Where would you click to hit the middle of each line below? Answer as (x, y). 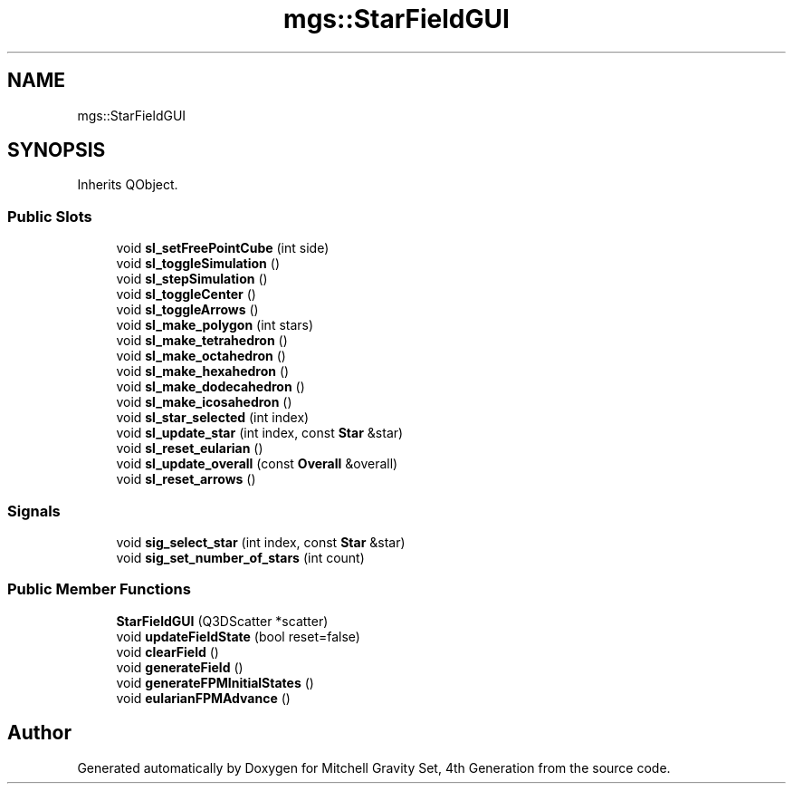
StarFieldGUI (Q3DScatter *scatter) (222, 621)
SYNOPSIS (57, 150)
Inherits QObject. (128, 185)
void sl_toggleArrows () (187, 310)
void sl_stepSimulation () (192, 279)
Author (39, 733)
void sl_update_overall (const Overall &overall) (257, 464)
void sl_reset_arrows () (186, 479)
